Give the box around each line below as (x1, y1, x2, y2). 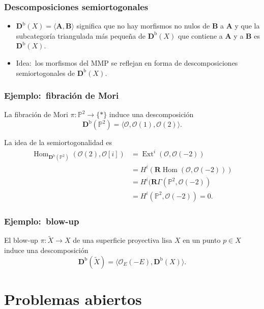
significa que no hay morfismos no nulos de (76, 20, 210, 31)
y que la (234, 20, 260, 31)
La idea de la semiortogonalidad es (4, 137, 112, 147)
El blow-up (4, 235, 38, 245)
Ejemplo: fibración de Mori (4, 89, 119, 102)
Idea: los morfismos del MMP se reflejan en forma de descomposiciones (16, 58, 238, 68)
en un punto (183, 235, 221, 245)
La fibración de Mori (4, 109, 68, 120)
